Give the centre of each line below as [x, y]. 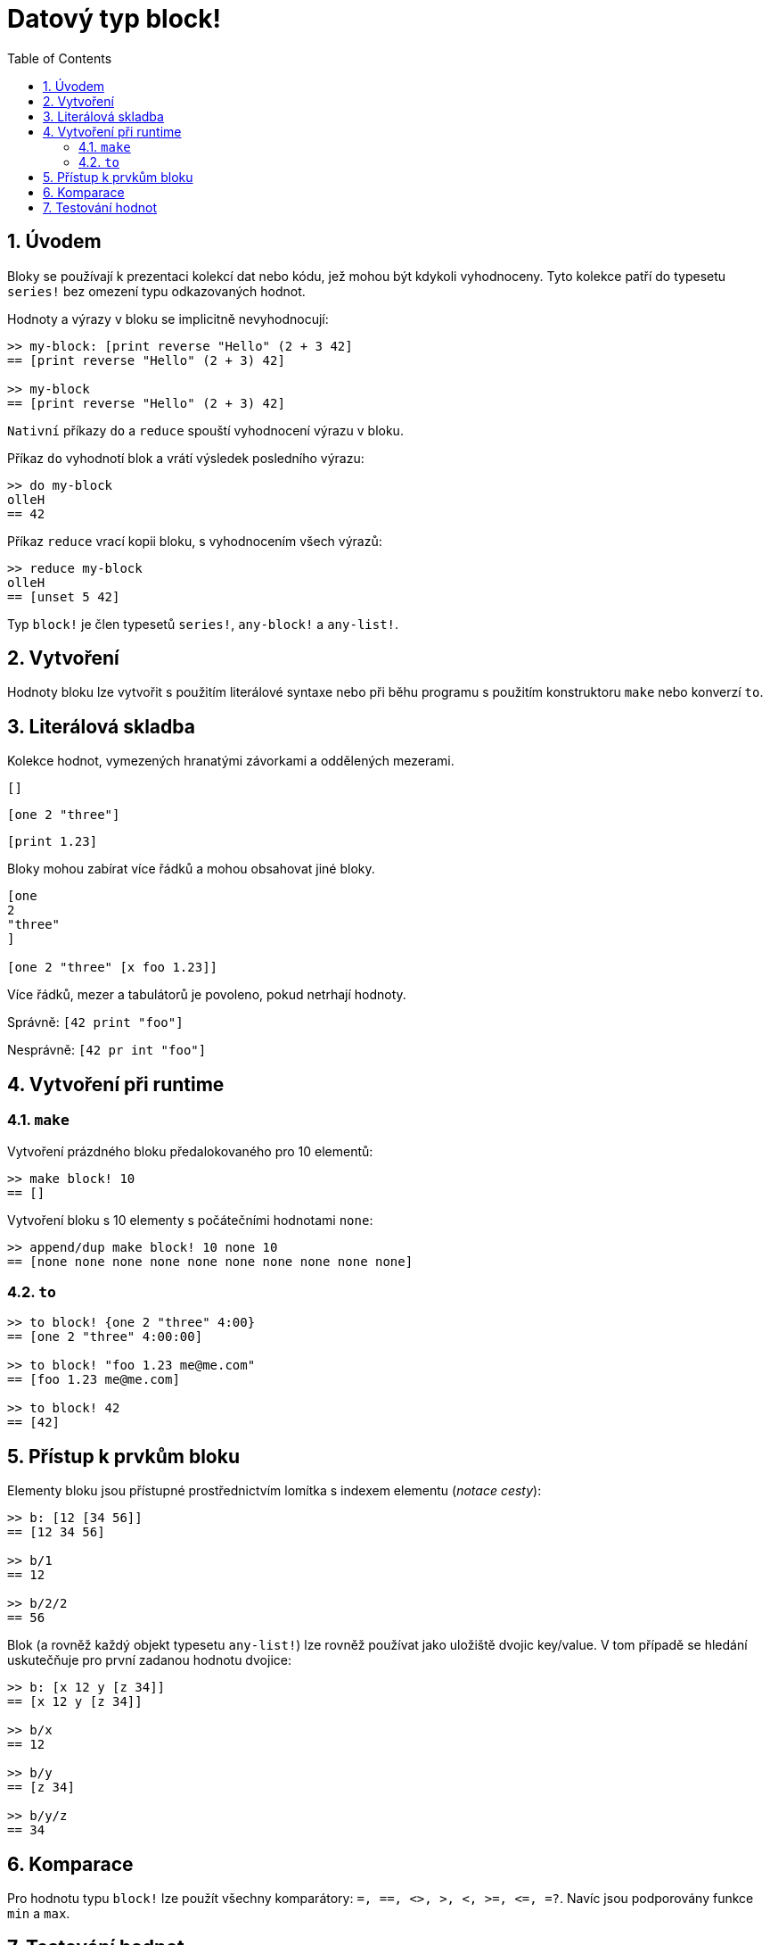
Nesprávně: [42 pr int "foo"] [107, 1050]
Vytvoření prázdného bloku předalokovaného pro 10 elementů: [190, 1151]
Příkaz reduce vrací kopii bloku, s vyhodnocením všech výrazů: [195, 541]
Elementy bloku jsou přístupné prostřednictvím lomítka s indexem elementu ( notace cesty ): [274, 1491]
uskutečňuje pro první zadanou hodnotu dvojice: [149, 1660]
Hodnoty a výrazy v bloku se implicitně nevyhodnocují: [168, 319]
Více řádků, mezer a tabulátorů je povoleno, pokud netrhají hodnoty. [207, 995]
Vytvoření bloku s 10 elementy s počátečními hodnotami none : [190, 1220]
